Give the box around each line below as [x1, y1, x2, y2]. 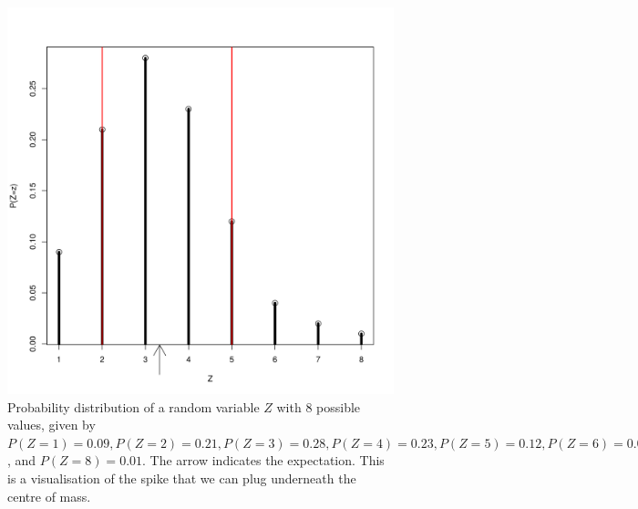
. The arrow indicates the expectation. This [142, 451, 385, 470]
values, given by [7, 415, 96, 434]
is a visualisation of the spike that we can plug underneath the [7, 468, 356, 487]
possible [316, 397, 361, 416]
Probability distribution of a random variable [7, 397, 260, 416]
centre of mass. [7, 486, 91, 505]
